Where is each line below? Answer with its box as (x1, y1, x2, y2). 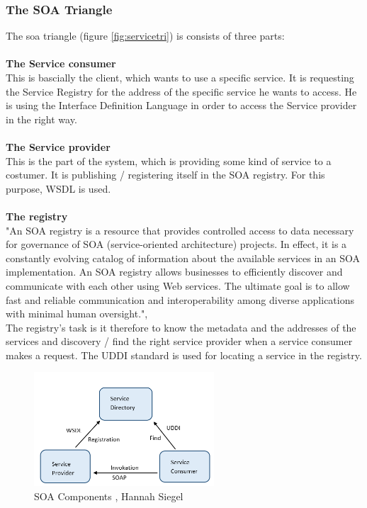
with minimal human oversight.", (6, 306, 148, 321)
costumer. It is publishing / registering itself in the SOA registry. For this (6, 167, 325, 182)
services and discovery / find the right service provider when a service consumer (6, 334, 353, 349)
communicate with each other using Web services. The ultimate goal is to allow (6, 278, 350, 293)
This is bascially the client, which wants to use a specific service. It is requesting (6, 70, 354, 84)
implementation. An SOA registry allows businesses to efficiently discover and (6, 264, 343, 279)
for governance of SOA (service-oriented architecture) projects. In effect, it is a (6, 237, 347, 252)
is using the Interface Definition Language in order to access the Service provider (6, 98, 357, 113)
